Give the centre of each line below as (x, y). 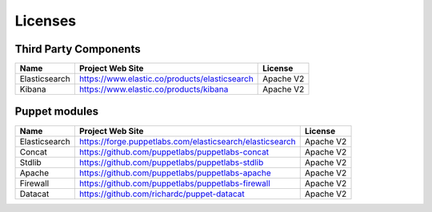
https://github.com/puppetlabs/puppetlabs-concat (174, 151)
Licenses (46, 21)
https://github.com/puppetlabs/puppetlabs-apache (175, 173)
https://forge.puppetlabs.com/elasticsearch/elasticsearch (187, 141)
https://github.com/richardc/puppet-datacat (162, 194)
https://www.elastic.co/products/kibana (154, 89)
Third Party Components (78, 49)
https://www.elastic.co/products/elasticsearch (166, 79)
